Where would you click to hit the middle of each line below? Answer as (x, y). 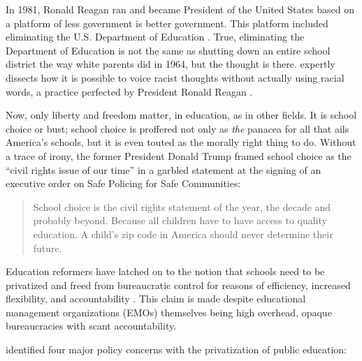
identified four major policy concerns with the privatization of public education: (176, 349)
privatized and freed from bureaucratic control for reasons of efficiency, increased (178, 285)
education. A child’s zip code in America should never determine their (183, 234)
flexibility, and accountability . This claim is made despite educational (156, 299)
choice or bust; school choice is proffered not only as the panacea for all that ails (178, 128)
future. (48, 248)
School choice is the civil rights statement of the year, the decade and (182, 206)
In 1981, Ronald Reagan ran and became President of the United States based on (180, 9)
